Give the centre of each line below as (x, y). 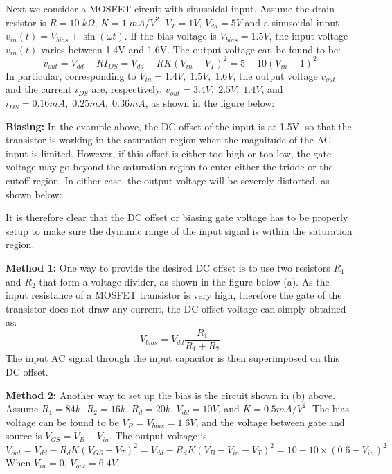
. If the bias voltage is (170, 36)
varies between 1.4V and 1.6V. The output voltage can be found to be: (191, 49)
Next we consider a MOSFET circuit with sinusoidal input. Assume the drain (170, 8)
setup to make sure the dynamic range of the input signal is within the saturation (179, 230)
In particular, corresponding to (71, 75)
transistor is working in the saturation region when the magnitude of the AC (168, 140)
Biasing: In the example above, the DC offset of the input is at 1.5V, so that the (179, 126)
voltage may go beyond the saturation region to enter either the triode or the (169, 167)
